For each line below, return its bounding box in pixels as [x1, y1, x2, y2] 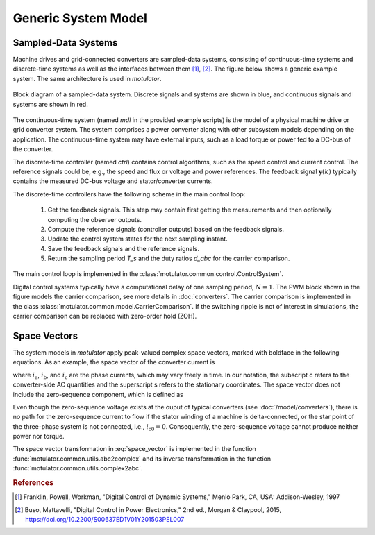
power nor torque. [12, 432, 65, 441]
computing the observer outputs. [47, 215, 142, 223]
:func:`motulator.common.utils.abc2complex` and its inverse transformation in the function [12, 455, 271, 463]
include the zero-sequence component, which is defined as [12, 390, 183, 398]
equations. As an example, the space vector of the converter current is [12, 358, 215, 366]
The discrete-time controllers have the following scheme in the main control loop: [12, 189, 246, 198]
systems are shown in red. [12, 100, 88, 108]
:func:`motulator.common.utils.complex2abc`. [12, 464, 143, 473]
